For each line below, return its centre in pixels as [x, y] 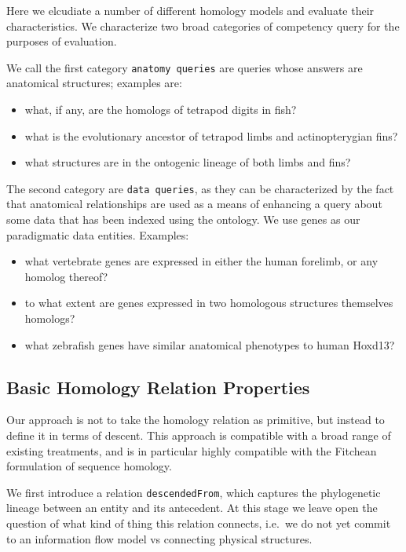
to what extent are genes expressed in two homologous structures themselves [209, 303]
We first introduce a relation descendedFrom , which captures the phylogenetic [194, 492]
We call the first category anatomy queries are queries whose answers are [185, 67]
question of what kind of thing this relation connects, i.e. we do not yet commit [199, 523]
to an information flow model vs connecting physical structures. [159, 538]
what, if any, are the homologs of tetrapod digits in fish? [161, 110]
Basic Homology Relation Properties [158, 387]
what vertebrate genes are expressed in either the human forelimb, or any [201, 261]
